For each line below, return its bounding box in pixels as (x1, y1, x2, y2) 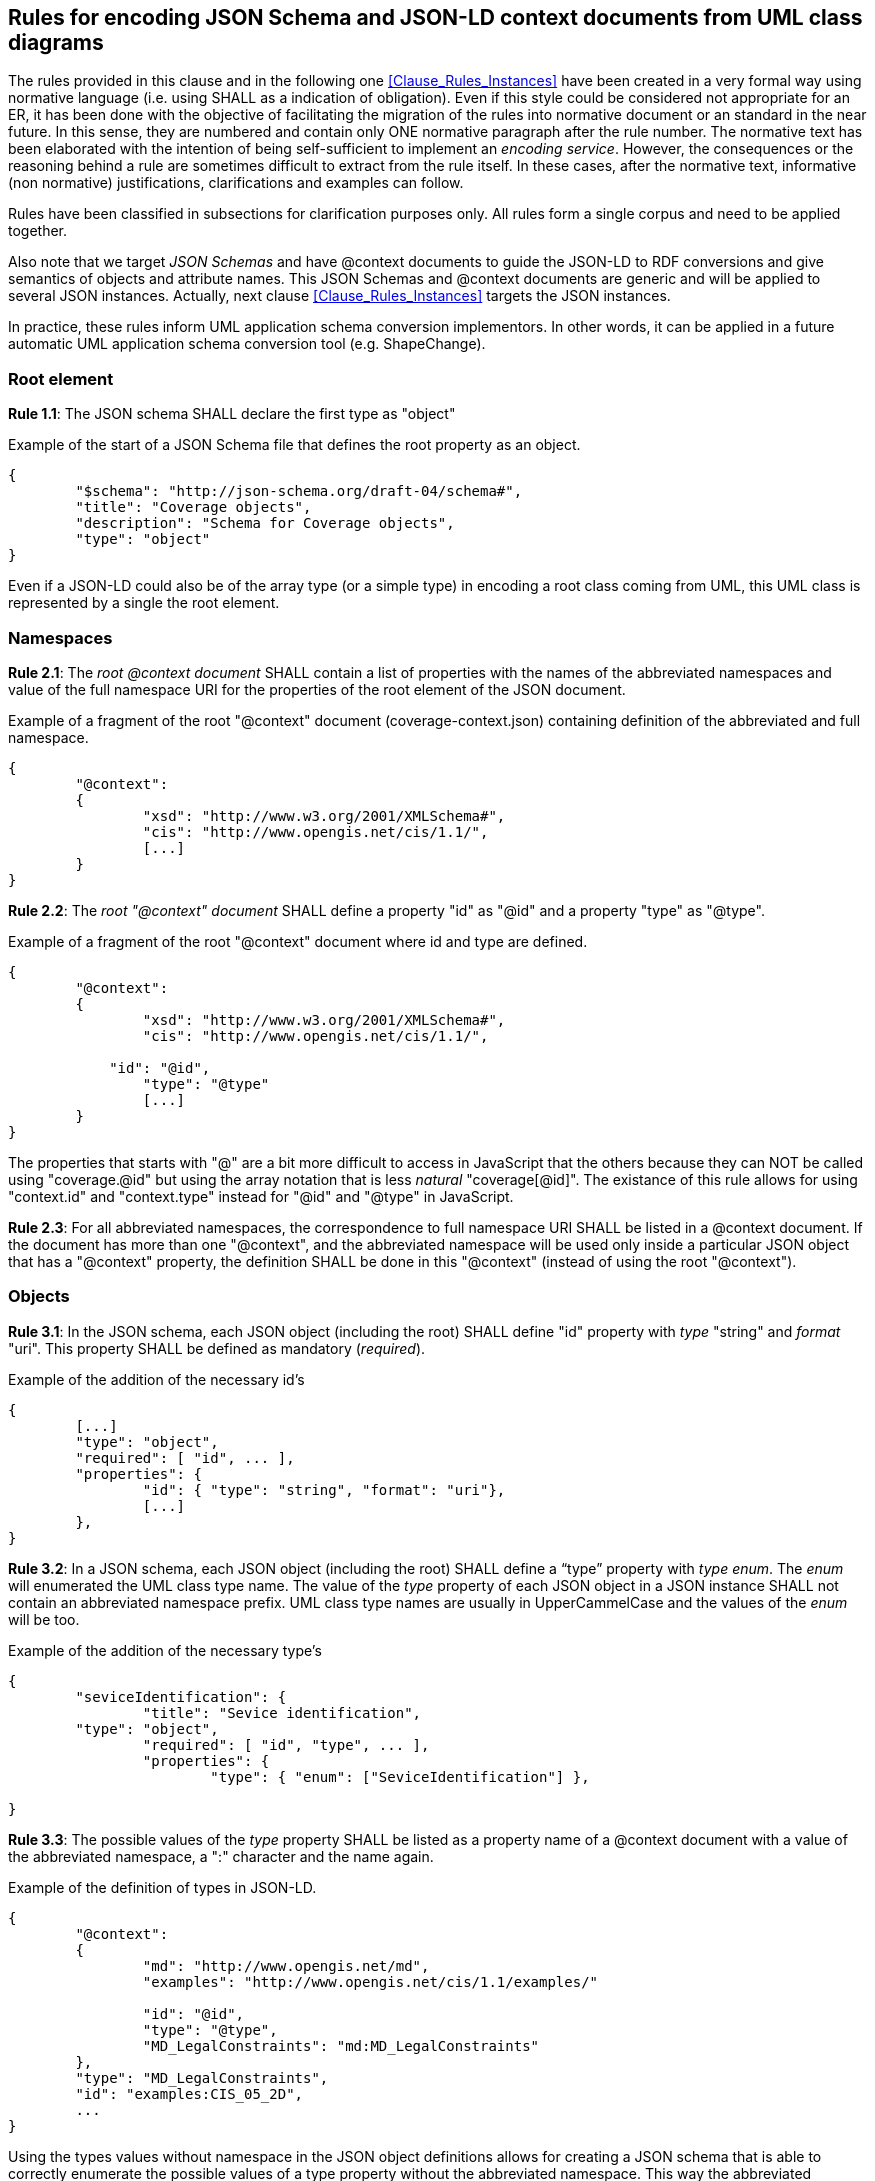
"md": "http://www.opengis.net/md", (142, 1957, 430, 1974)
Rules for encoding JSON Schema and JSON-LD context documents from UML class (8, 5, 863, 30)
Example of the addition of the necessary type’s (8, 1641, 322, 1659)
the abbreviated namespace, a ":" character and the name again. (8, 1847, 434, 1865)
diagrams (8, 30, 104, 55)
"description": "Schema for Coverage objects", (75, 515, 455, 532)
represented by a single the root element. (8, 594, 280, 612)
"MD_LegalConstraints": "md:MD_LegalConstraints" (142, 2037, 540, 2054)
